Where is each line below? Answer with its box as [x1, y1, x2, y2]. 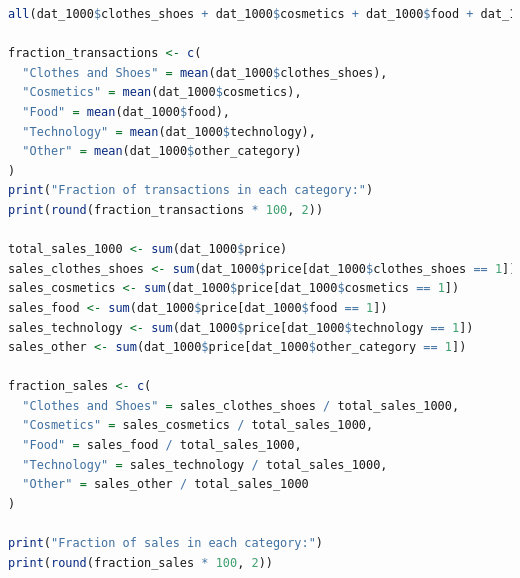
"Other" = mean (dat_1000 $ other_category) [22, 144, 302, 159]
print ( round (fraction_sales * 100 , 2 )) [8, 555, 273, 570]
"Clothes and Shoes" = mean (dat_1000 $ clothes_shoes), [22, 65, 388, 80]
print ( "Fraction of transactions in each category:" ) [8, 183, 374, 198]
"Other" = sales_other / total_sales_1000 [22, 477, 309, 492]
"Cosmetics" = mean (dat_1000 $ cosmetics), [22, 85, 302, 100]
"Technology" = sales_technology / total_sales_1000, [22, 457, 388, 472]
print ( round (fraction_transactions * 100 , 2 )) [8, 202, 324, 217]
